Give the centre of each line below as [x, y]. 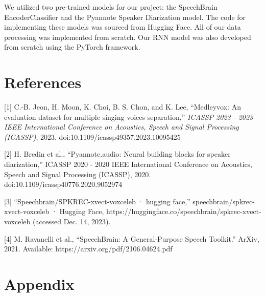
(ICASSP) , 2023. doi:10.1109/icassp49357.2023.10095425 [92, 136]
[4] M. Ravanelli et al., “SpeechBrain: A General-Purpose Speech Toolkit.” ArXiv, [132, 238]
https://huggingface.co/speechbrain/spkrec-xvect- [184, 211]
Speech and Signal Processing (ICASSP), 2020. [78, 174]
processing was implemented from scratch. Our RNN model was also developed [128, 37]
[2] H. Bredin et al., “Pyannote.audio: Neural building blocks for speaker [117, 154]
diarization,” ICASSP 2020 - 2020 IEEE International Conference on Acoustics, [128, 164]
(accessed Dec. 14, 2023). [71, 221]
